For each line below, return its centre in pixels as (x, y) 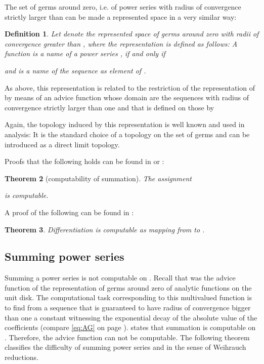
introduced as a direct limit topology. (62, 144)
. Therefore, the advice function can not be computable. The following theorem (127, 337)
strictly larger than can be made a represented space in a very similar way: (121, 16)
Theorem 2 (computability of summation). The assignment (98, 178)
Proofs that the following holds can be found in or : (84, 161)
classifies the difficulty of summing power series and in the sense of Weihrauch (125, 347)
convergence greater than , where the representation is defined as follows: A (121, 43)
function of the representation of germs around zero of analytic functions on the (128, 287)
